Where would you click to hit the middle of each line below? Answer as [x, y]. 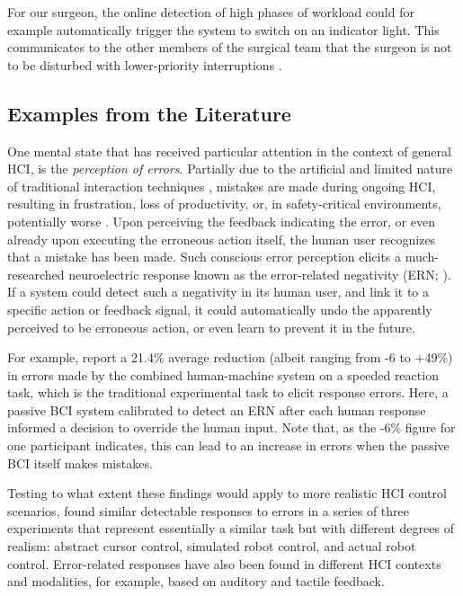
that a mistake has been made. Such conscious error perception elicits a [205, 257]
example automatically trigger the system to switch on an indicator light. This [223, 29]
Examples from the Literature [149, 113]
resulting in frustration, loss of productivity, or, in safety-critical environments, [224, 204]
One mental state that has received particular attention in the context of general [229, 151]
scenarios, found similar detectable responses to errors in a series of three [209, 510]
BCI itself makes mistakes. [80, 463]
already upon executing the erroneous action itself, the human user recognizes [222, 239]
